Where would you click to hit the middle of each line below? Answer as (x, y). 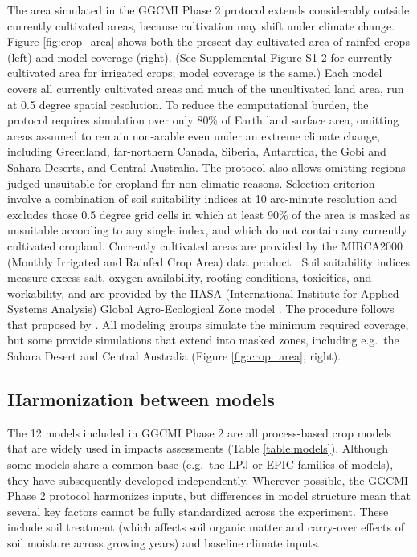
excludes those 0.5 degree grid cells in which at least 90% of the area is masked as (209, 214)
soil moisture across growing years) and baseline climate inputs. (164, 543)
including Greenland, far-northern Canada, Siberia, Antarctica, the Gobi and (197, 151)
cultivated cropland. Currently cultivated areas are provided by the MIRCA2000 (205, 245)
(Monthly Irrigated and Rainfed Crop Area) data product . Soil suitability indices (209, 261)
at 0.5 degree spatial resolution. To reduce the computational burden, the (188, 104)
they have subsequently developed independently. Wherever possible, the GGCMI (208, 480)
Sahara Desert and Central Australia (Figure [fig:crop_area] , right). (174, 356)
